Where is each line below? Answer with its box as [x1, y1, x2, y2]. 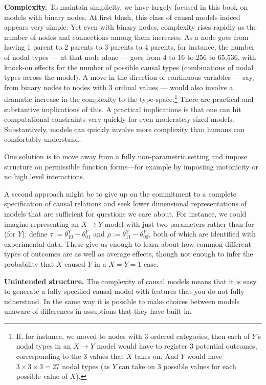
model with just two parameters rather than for [104, 218, 254, 229]
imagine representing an [4, 218, 79, 229]
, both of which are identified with [148, 228, 256, 239]
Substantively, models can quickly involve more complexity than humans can [4, 123, 245, 134]
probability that [4, 258, 54, 269]
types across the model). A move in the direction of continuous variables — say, [4, 72, 254, 82]
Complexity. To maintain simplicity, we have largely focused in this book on [4, 2, 248, 12]
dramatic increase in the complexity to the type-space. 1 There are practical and [4, 92, 254, 104]
